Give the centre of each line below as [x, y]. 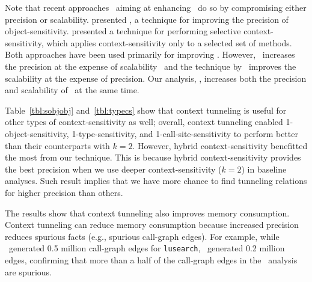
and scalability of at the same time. [72, 90]
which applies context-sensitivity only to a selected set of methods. [169, 42]
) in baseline [264, 169]
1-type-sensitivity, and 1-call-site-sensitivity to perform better [185, 133]
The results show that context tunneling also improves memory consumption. [147, 213]
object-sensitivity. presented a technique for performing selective [123, 31]
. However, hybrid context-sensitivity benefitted [220, 145]
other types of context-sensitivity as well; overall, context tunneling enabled [144, 122]
